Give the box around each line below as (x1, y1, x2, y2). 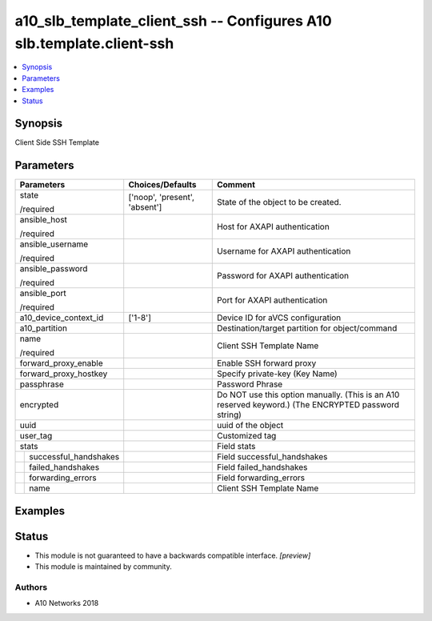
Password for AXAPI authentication (216, 270, 350, 282)
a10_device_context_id (19, 312, 104, 323)
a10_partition (19, 323, 68, 334)
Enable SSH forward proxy (216, 358, 317, 369)
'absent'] (128, 202, 162, 213)
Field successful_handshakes (216, 451, 328, 463)
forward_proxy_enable (19, 358, 103, 369)
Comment (216, 179, 256, 190)
